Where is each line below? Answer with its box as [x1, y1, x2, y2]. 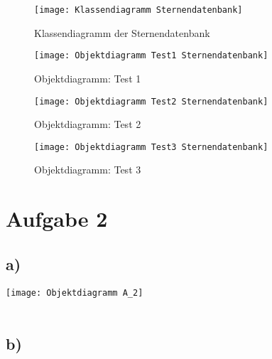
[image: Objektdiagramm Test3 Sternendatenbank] [34, 141, 268, 152]
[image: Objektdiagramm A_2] [6, 287, 143, 298]
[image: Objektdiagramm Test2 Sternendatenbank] [34, 96, 268, 107]
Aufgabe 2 [6, 204, 108, 233]
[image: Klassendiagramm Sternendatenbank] [34, 5, 243, 15]
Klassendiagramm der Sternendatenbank [34, 25, 210, 40]
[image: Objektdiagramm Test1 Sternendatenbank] [34, 50, 268, 61]
